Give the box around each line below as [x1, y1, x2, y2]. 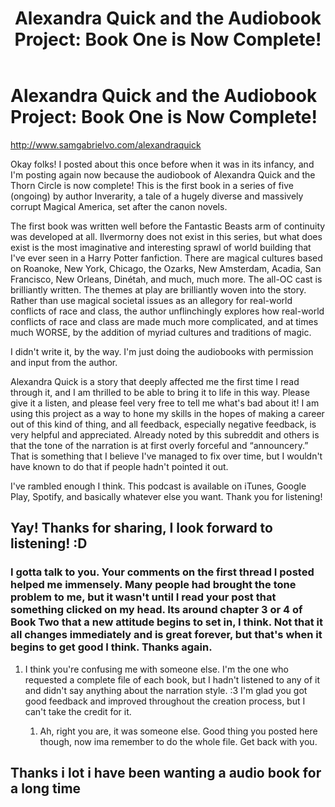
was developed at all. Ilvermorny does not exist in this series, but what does [10, 230, 323, 242]
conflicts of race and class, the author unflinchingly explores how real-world [10, 305, 325, 317]
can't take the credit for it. [24, 705, 132, 717]
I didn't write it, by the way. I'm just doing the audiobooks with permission [10, 345, 314, 357]
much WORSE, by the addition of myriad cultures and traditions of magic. [10, 326, 312, 338]
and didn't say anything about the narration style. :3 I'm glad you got [24, 684, 308, 696]
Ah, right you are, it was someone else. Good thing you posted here [39, 725, 318, 737]
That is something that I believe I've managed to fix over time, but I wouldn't [10, 450, 323, 462]
